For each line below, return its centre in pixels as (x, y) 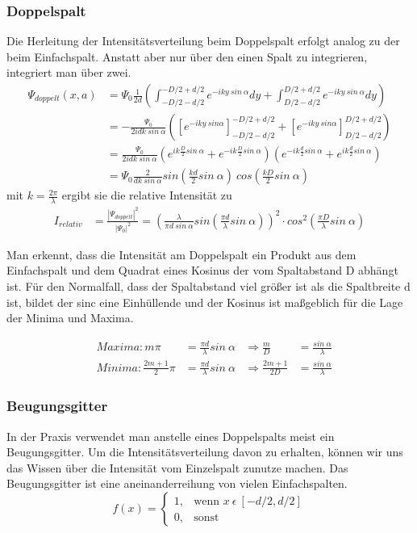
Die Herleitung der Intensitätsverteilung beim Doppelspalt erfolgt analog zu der (203, 41)
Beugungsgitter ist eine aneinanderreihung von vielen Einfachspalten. (177, 483)
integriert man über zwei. (69, 72)
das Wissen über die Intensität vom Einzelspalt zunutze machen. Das (177, 467)
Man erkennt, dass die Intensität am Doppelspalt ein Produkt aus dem (181, 254)
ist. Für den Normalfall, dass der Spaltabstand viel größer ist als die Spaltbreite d (208, 285)
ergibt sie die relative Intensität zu (147, 195)
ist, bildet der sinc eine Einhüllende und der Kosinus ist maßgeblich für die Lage (205, 302)
